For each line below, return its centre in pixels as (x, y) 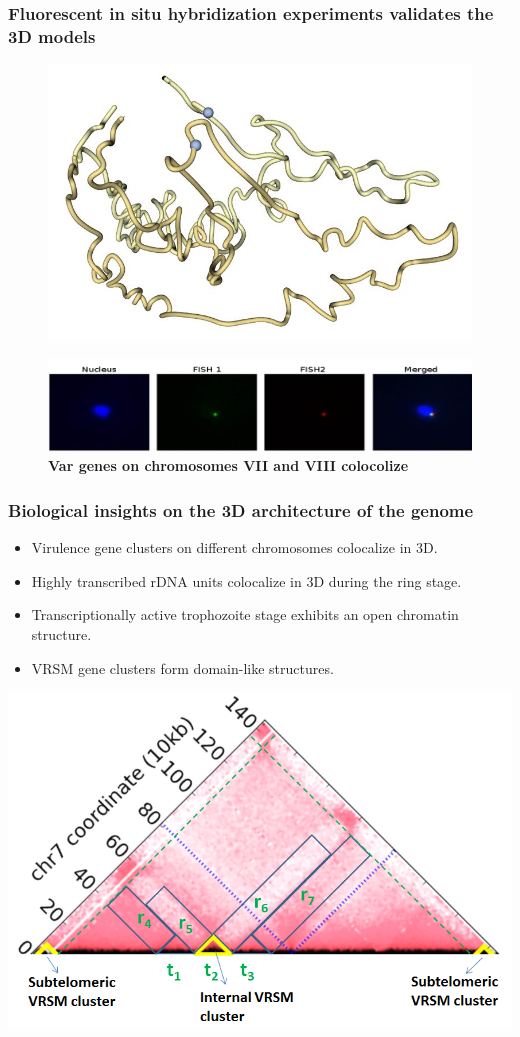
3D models (52, 35)
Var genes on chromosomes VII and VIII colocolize (228, 465)
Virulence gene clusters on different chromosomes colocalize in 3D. (234, 547)
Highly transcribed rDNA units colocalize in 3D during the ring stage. (246, 580)
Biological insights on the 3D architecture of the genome (241, 509)
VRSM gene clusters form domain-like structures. (182, 667)
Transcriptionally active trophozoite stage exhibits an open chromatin (245, 614)
